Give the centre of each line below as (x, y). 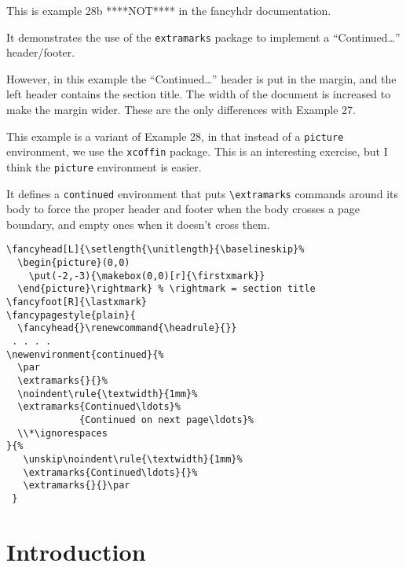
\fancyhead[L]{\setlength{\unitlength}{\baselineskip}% (155, 250)
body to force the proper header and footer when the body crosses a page (183, 209)
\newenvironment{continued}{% (85, 354)
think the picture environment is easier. (104, 166)
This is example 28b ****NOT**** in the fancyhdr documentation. (169, 10)
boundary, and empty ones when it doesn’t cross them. (138, 224)
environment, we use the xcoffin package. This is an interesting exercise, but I (197, 151)
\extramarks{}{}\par (77, 486)
